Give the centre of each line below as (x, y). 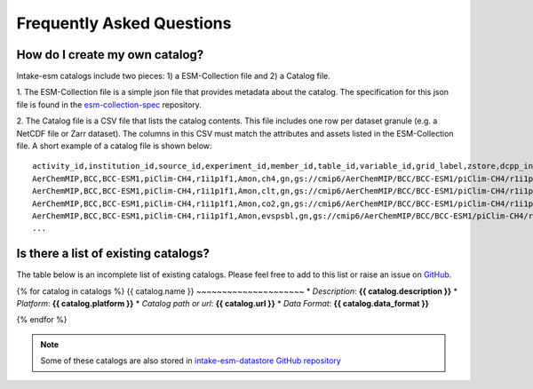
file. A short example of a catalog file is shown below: (114, 146)
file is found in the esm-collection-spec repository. (109, 104)
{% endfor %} (42, 320)
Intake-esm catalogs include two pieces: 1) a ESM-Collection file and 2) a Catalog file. (173, 76)
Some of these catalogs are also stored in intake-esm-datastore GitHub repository (191, 361)
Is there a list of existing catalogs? (113, 254)
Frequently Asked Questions (124, 23)
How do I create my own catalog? (110, 55)
